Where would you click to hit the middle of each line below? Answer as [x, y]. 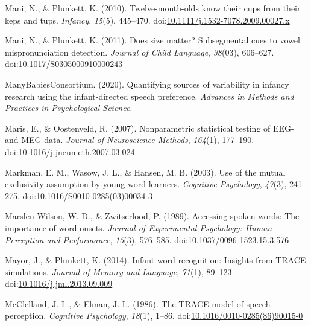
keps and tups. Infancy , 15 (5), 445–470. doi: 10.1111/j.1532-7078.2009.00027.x [147, 20]
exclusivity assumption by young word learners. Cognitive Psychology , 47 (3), [146, 184]
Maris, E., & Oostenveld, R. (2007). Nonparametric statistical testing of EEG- [149, 128]
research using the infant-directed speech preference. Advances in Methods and [149, 96]
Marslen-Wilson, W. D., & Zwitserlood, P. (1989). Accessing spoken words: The [152, 216]
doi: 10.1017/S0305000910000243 [64, 64]
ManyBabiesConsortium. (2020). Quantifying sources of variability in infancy [147, 84]
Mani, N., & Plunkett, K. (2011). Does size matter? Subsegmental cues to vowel [152, 40]
